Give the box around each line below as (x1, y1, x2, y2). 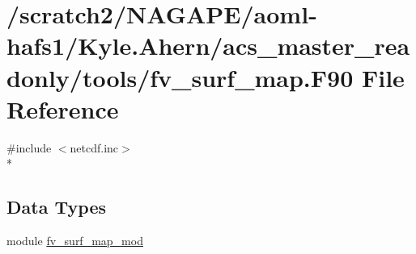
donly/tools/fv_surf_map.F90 (6, 60, 354, 94)
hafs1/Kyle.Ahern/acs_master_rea (6, 29, 410, 62)
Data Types (6, 194, 106, 219)
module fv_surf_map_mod (6, 232, 143, 249)
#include (6, 139, 52, 156)
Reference (6, 92, 119, 125)
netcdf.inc (70, 139, 119, 156)
